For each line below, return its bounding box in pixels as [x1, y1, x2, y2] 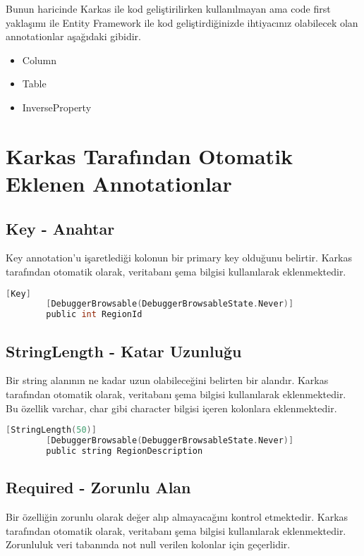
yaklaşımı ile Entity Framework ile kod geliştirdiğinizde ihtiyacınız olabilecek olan [6, 15, 358, 30]
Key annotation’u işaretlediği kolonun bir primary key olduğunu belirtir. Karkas [6, 250, 352, 265]
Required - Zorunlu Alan [6, 476, 191, 498]
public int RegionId [46, 309, 142, 320]
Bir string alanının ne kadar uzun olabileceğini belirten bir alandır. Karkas [6, 373, 329, 388]
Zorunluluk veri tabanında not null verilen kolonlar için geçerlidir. [6, 537, 291, 552]
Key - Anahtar [6, 217, 115, 239]
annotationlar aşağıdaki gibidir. [6, 29, 141, 44]
